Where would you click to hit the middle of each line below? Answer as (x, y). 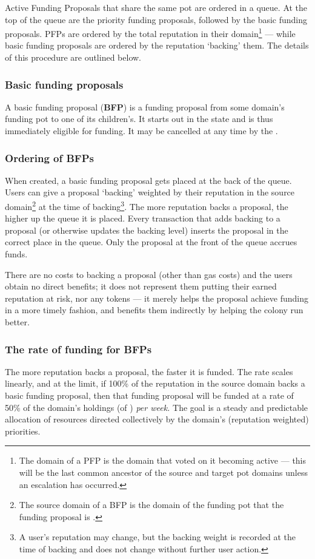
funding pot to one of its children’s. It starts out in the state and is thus (139, 119)
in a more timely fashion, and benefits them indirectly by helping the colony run (154, 310)
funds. (16, 254)
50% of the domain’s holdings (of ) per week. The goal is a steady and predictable (157, 407)
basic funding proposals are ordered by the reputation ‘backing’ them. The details (157, 45)
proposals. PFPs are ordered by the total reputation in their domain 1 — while (150, 32)
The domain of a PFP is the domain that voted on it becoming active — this (163, 460)
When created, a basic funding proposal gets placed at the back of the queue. (148, 180)
